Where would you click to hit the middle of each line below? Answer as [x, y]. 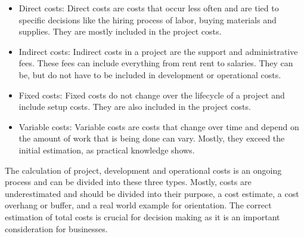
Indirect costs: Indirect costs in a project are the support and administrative [158, 51]
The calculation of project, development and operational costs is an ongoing [143, 170]
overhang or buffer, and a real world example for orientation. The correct [138, 205]
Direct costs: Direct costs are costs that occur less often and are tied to [149, 8]
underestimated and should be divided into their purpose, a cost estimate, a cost [152, 193]
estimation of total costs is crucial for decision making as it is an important [142, 216]
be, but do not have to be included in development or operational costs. [150, 74]
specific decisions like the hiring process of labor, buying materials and [148, 19]
